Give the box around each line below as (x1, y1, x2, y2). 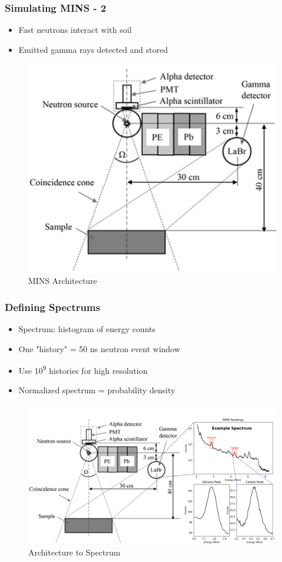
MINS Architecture (28, 275, 98, 287)
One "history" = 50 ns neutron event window (18, 342, 180, 354)
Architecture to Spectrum (28, 546, 120, 558)
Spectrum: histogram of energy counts (18, 323, 156, 335)
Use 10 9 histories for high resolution (18, 363, 148, 376)
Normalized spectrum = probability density (18, 384, 176, 396)
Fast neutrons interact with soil (18, 24, 132, 36)
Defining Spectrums (5, 299, 100, 314)
